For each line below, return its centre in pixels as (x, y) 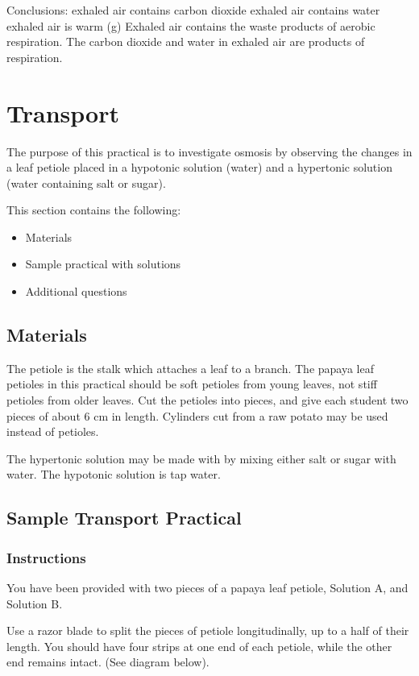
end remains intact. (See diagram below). (108, 662)
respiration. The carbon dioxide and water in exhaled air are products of (186, 41)
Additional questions (76, 291)
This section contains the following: (94, 210)
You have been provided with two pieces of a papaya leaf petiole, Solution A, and (207, 588)
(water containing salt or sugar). (86, 182)
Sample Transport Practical (124, 518)
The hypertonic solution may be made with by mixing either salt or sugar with (201, 458)
